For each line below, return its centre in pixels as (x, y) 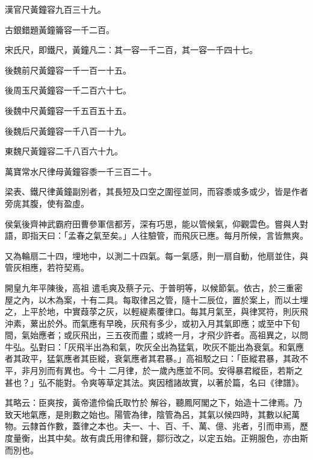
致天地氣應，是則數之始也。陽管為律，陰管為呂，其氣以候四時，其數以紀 (148, 414)
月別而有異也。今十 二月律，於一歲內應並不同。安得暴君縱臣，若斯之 (166, 370)
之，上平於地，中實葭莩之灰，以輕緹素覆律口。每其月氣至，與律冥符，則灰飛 (156, 311)
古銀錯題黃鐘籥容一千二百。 (60, 29)
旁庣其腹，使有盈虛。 (47, 203)
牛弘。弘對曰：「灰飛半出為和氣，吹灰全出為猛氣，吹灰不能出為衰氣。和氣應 (154, 346)
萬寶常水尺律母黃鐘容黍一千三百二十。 (81, 171)
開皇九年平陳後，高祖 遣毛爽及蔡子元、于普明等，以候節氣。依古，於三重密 (154, 287)
